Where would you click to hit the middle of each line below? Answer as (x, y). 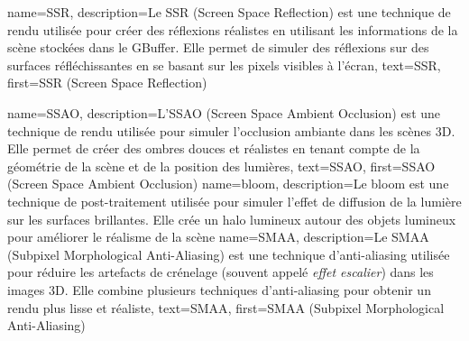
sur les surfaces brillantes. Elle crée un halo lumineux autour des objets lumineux (232, 219)
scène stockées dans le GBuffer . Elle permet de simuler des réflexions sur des (218, 47)
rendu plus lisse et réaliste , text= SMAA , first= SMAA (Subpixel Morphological (226, 307)
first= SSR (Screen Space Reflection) (107, 83)
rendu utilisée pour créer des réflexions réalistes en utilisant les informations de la (233, 29)
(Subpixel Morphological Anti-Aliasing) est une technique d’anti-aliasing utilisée (229, 254)
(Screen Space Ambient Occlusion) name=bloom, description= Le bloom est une (228, 184)
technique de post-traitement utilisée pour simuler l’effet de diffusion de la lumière (234, 201)
